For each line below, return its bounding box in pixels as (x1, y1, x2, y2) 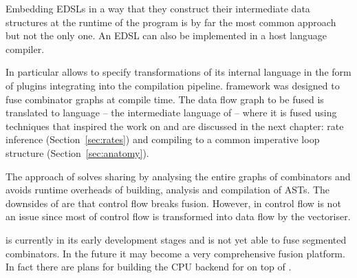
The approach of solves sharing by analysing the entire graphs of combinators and (6, 169, 351, 183)
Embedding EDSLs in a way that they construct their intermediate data (6, 1, 310, 15)
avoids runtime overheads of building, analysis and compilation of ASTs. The (6, 182, 330, 197)
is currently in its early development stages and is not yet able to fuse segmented (6, 232, 347, 246)
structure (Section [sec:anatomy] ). (6, 145, 149, 160)
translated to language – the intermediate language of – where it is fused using (6, 105, 337, 120)
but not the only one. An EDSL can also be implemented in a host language (6, 28, 327, 43)
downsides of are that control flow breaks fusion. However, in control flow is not (6, 195, 341, 210)
